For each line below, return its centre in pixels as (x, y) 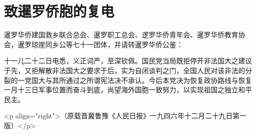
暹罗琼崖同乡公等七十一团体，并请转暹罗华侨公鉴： (100, 44)
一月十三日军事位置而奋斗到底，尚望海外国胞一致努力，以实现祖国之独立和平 (128, 90)
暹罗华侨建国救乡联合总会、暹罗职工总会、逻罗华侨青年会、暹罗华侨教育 (121, 35)
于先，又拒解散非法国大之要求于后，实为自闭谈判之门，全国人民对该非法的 (125, 70)
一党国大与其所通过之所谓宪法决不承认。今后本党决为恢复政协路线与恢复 (135, 80)
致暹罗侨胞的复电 (59, 11)
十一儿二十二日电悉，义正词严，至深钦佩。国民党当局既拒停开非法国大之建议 (128, 61)
